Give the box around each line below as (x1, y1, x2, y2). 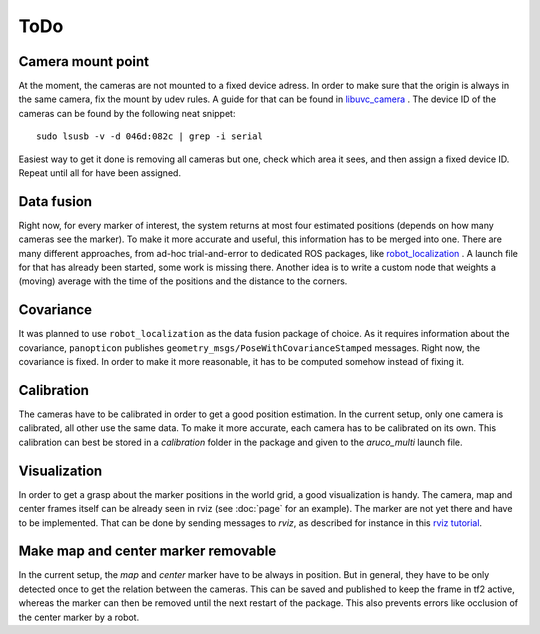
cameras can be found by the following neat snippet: (18, 107, 236, 119)
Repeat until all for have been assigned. (18, 167, 182, 179)
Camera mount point (18, 53, 150, 70)
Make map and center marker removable (18, 543, 277, 560)
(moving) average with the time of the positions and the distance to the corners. (18, 275, 348, 287)
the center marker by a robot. (18, 611, 140, 623)
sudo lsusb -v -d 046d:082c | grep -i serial (36, 131, 264, 142)
